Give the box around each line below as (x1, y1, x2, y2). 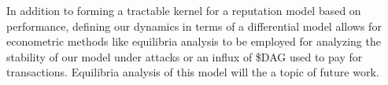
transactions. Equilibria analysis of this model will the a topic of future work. (6, 64, 379, 80)
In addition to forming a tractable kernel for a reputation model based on (6, 2, 361, 18)
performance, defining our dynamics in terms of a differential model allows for (6, 17, 382, 34)
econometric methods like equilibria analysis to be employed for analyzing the (6, 33, 381, 50)
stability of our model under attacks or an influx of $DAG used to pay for (6, 48, 363, 65)
